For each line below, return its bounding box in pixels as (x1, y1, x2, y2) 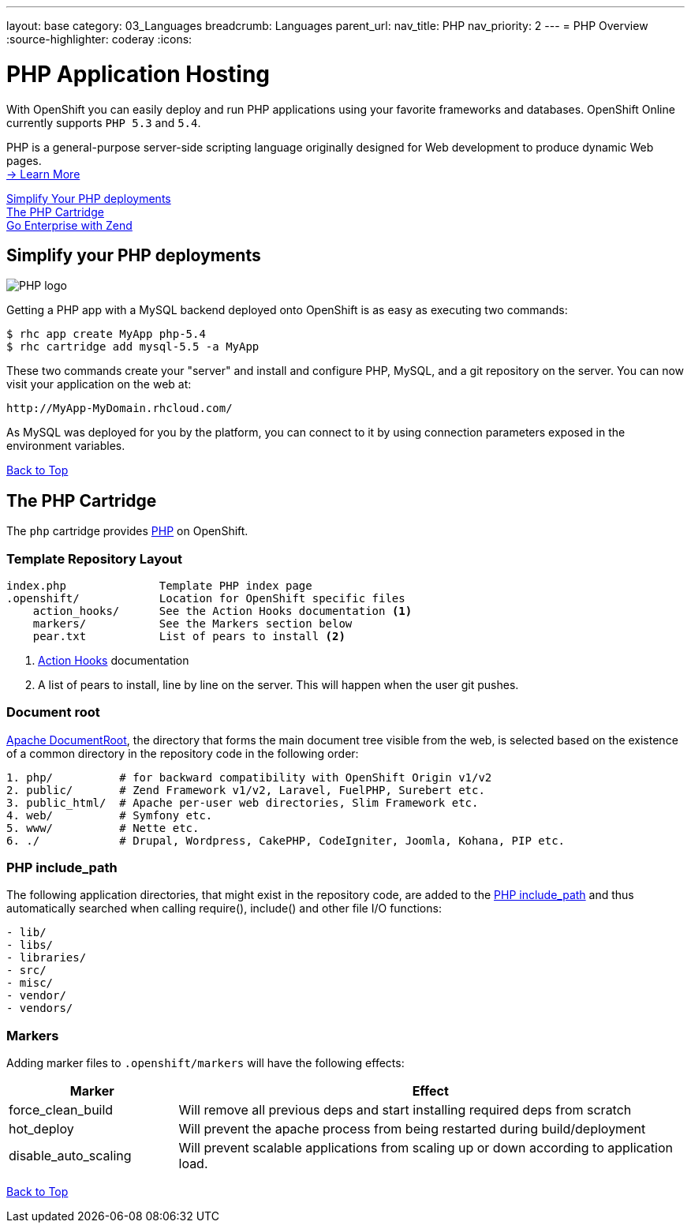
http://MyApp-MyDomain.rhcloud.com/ (6, 402, 233, 415)
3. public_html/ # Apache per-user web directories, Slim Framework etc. (6, 796, 479, 809)
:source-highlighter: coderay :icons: (6, 32, 192, 46)
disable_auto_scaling (9, 1148, 132, 1164)
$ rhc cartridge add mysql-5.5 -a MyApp (6, 340, 260, 354)
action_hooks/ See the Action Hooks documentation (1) (32, 604, 413, 617)
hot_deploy (9, 1121, 74, 1137)
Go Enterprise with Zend (6, 218, 133, 232)
